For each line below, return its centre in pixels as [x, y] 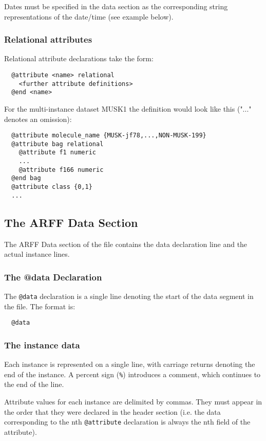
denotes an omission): [38, 119]
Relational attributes [48, 39]
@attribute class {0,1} [52, 187]
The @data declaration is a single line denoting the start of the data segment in [129, 296]
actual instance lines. [37, 254]
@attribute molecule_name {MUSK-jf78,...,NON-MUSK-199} [109, 136]
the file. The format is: [40, 306]
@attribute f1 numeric [57, 153]
